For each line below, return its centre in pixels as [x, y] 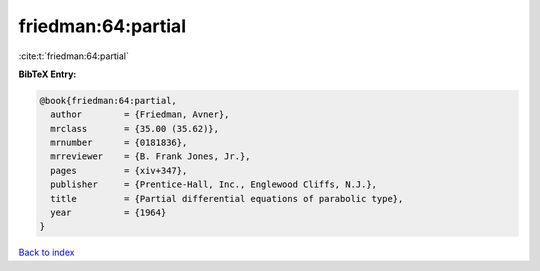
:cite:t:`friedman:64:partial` [73, 56]
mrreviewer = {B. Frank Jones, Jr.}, [150, 156]
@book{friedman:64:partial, [108, 100]
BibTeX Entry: [47, 74]
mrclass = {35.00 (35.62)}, [135, 128]
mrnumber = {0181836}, [119, 143]
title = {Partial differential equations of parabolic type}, [227, 198]
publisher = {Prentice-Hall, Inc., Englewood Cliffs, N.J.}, [214, 184]
